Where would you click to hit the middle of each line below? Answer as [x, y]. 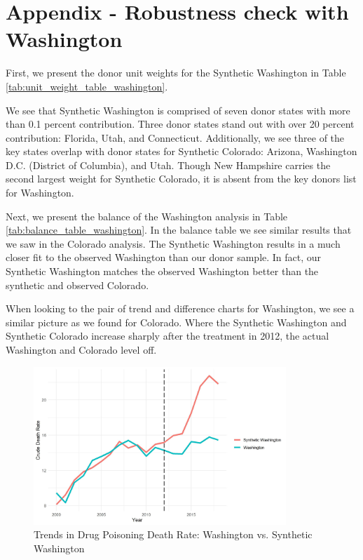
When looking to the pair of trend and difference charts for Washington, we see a [180, 308]
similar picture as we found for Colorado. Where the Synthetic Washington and [176, 322]
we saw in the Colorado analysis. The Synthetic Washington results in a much [173, 243]
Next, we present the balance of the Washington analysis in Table [147, 216]
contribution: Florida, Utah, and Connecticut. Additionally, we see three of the [175, 137]
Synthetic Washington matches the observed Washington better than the [162, 271]
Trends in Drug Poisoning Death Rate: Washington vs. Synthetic [173, 534]
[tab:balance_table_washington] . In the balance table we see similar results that [179, 230]
